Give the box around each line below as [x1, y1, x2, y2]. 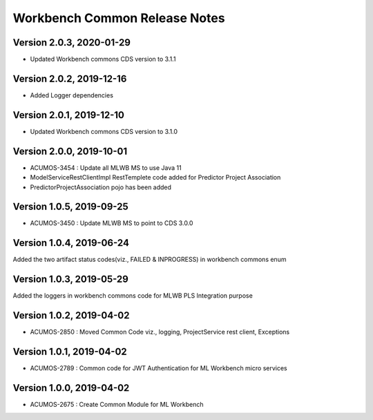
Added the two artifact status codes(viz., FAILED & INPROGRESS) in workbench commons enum [12, 256, 287, 264]
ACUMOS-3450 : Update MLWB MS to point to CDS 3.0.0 [30, 219, 193, 227]
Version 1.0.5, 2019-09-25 [12, 201, 129, 213]
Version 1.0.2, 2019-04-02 [12, 309, 130, 321]
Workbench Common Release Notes [12, 10, 225, 26]
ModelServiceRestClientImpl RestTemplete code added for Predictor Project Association [30, 173, 281, 182]
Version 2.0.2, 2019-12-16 [12, 73, 127, 84]
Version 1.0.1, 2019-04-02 [12, 346, 127, 357]
